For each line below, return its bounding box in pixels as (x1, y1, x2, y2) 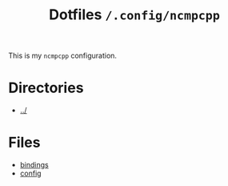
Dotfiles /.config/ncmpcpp (49, 6, 220, 24)
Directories (8, 79, 84, 97)
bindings (19, 160, 50, 170)
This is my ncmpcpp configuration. (8, 51, 118, 61)
